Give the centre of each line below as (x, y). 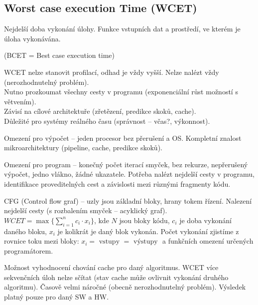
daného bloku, (25, 231)
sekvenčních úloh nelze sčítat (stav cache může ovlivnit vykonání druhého (116, 277)
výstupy (146, 242)
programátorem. (29, 250)
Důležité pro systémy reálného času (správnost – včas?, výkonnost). (107, 121)
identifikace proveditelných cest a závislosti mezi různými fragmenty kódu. (117, 183)
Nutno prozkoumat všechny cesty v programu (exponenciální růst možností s (121, 92)
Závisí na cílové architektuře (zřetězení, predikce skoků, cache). (100, 111)
